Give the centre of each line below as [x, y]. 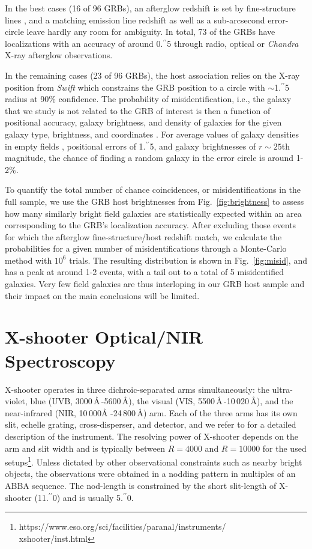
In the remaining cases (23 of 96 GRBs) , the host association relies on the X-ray [152, 75]
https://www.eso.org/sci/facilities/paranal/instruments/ [122, 526]
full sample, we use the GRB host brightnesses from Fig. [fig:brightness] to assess [154, 201]
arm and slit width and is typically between [85, 448]
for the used [284, 448]
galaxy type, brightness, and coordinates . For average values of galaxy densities [152, 134]
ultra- [282, 389]
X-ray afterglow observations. [59, 55]
